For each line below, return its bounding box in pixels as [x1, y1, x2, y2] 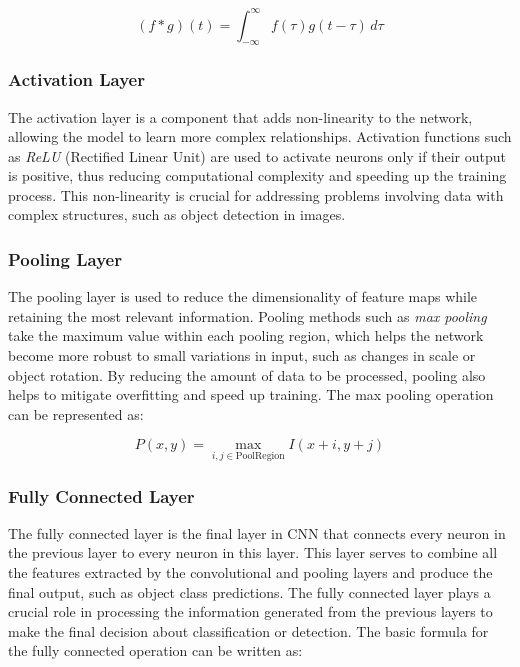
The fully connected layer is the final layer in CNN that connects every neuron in [8, 522, 506, 543]
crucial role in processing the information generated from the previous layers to [8, 601, 493, 622]
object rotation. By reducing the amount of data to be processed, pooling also [8, 364, 486, 385]
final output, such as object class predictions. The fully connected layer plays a [8, 581, 491, 602]
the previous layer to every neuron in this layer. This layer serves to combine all [8, 542, 498, 563]
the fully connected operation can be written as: [8, 640, 303, 661]
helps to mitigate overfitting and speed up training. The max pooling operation [8, 384, 494, 405]
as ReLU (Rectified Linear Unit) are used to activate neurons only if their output [8, 145, 506, 166]
